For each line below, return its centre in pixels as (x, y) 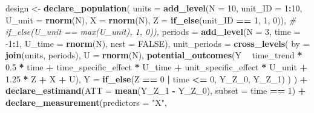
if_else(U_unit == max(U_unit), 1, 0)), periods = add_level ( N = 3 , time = (153, 32)
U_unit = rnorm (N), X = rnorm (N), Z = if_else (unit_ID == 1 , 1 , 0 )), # (151, 20)
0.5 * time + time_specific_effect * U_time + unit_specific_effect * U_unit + (157, 66)
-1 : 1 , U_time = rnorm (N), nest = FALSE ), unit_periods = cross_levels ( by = (158, 43)
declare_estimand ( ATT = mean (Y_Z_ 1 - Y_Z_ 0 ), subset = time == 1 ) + (156, 90)
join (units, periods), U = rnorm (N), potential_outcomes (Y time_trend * (154, 55)
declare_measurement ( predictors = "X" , (86, 102)
